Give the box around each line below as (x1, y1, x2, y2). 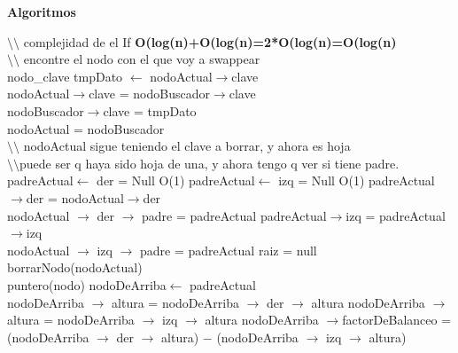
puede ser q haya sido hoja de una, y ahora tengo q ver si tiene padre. (19, 153, 400, 172)
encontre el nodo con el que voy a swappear (23, 50, 260, 68)
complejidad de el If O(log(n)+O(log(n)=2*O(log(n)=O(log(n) (23, 32, 397, 51)
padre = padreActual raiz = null (140, 240, 317, 259)
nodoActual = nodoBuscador (7, 119, 165, 137)
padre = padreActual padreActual (142, 206, 327, 224)
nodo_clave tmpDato (7, 67, 123, 85)
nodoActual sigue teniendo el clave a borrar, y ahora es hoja (23, 137, 351, 155)
